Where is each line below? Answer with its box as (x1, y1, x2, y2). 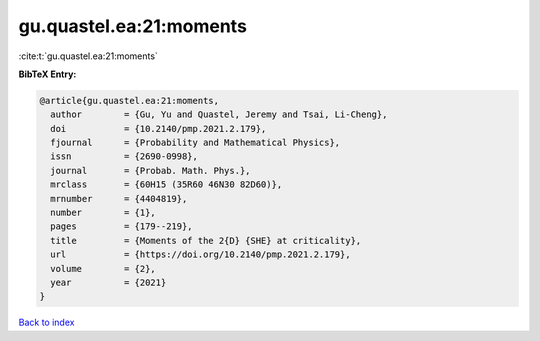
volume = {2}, (50, 263, 157, 274)
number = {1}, (50, 207, 157, 219)
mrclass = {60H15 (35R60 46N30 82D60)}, (50, 179, 283, 190)
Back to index (18, 316, 75, 329)
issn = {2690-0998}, (50, 151, 199, 162)
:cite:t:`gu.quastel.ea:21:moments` (18, 50, 159, 62)
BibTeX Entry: (18, 68, 77, 80)
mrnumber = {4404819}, (50, 193, 188, 204)
